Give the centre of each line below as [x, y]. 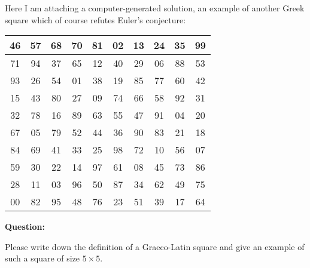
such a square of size [42, 258]
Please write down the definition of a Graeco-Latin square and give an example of [155, 246]
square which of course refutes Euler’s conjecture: [95, 19]
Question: [25, 227]
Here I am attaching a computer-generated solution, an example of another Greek [155, 8]
